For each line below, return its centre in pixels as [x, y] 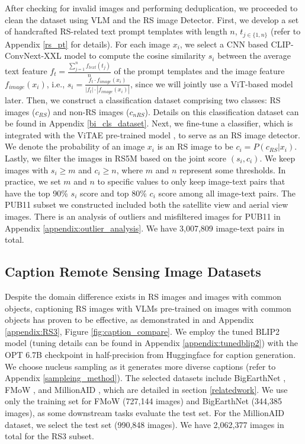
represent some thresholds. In [233, 169]
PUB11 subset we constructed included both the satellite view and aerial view [147, 204]
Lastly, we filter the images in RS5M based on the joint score [116, 158]
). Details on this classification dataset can [222, 111]
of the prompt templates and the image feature [199, 71]
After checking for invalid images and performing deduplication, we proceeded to [151, 8]
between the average [254, 56]
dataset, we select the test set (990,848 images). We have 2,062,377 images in [145, 424]
